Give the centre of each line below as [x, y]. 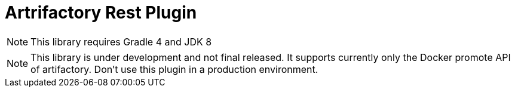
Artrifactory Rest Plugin [101, 13]
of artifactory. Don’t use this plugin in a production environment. [174, 69]
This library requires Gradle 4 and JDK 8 [121, 42]
